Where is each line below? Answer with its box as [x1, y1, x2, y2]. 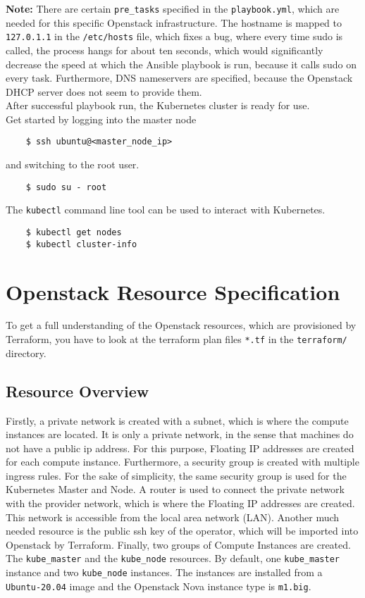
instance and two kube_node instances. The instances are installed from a [6, 565, 323, 580]
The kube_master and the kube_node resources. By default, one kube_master [6, 551, 340, 566]
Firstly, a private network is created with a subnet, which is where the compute [6, 413, 349, 428]
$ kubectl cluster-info [25, 239, 137, 249]
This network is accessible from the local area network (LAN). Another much [6, 509, 340, 524]
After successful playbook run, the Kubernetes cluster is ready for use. [6, 98, 310, 113]
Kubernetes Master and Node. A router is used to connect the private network [6, 482, 345, 497]
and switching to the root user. [6, 157, 140, 172]
